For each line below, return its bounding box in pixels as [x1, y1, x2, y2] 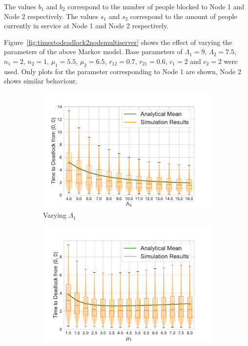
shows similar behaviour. [4, 76, 78, 86]
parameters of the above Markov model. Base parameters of [4, 46, 183, 57]
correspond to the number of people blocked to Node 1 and [67, 1, 245, 11]
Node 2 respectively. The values [4, 11, 99, 21]
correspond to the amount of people [130, 11, 237, 21]
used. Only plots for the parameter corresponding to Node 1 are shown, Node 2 [4, 66, 241, 76]
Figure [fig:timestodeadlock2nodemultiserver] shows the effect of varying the [4, 37, 232, 47]
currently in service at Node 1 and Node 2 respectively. [4, 20, 169, 31]
